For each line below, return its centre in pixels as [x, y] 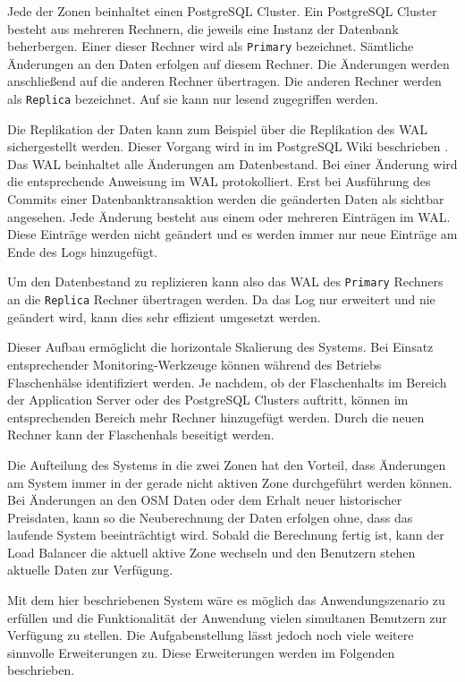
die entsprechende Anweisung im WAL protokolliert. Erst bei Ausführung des [219, 181]
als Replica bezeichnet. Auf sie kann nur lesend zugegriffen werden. [193, 99]
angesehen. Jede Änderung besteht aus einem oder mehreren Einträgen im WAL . [229, 216]
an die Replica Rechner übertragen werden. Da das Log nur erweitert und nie [221, 299]
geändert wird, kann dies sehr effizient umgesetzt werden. [164, 316]
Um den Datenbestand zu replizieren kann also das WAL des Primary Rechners [225, 281]
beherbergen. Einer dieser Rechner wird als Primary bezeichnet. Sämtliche [211, 46]
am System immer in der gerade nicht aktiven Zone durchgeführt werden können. [230, 482]
